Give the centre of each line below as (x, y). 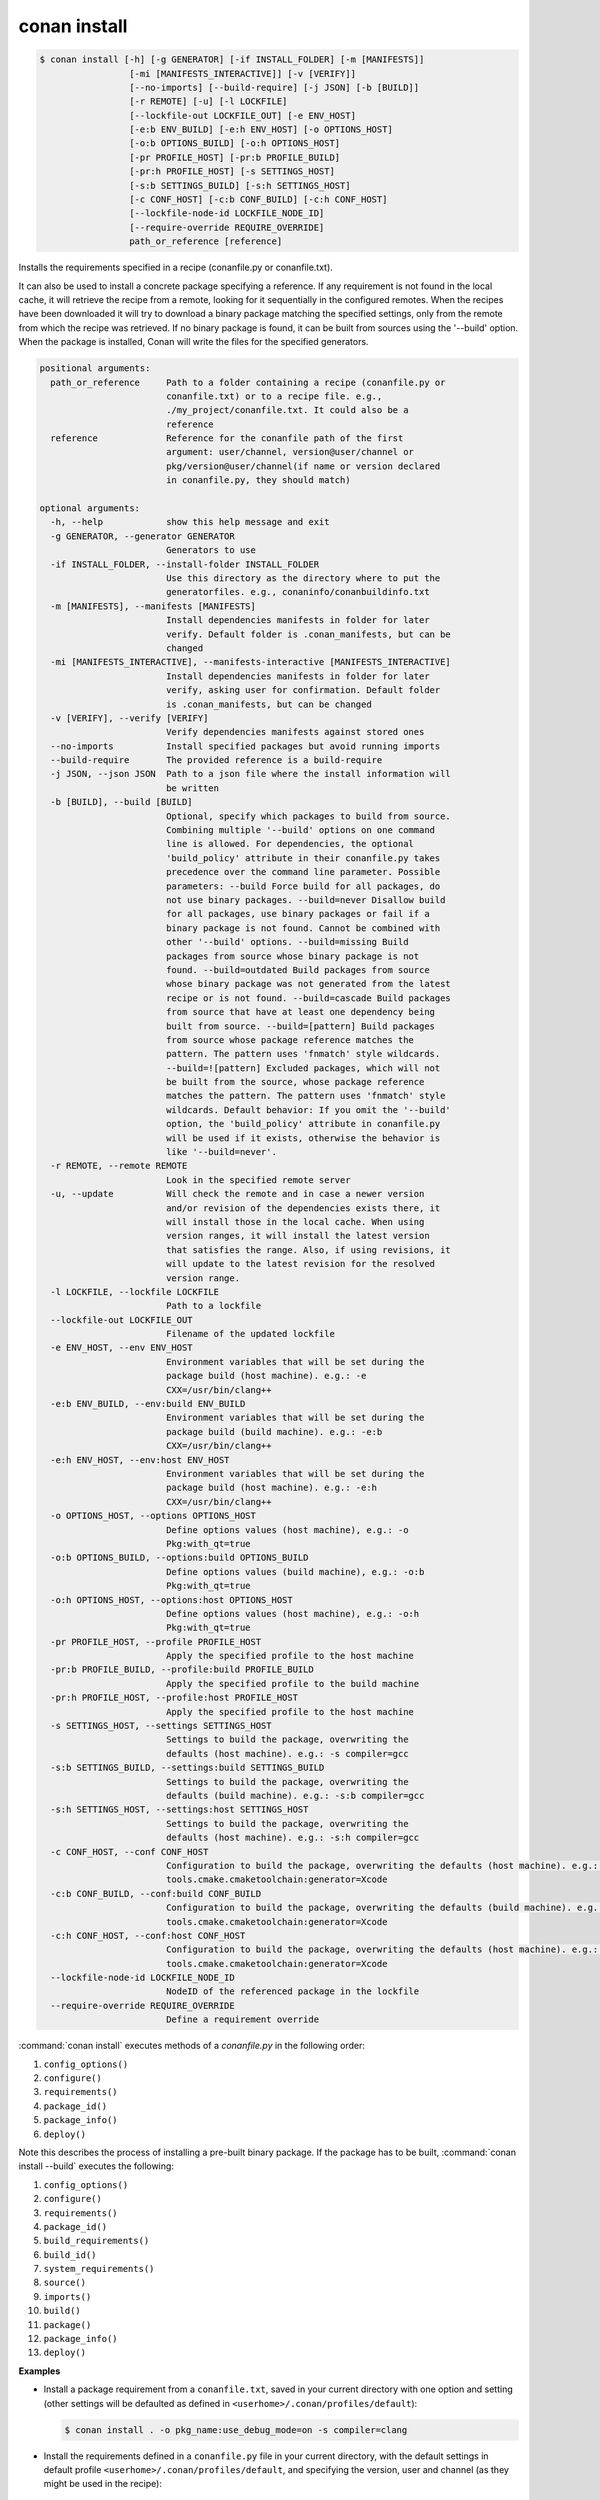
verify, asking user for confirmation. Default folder (303, 690)
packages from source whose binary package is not (292, 956)
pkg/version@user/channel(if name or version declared (303, 466)
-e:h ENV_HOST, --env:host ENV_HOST (140, 1459)
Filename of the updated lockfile (250, 1334)
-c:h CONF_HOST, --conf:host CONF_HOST (148, 1935)
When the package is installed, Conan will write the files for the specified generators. (193, 342)
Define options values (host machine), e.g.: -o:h (292, 1613)
